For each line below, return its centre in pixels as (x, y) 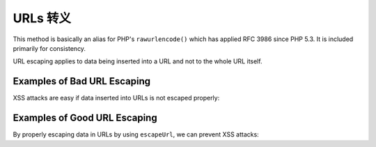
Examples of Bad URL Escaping (82, 81)
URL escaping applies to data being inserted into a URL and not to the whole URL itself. (138, 61)
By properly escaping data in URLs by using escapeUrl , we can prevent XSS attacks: (136, 134)
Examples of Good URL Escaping (85, 118)
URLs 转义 (42, 18)
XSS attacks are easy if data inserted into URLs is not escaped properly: (116, 98)
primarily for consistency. (49, 48)
